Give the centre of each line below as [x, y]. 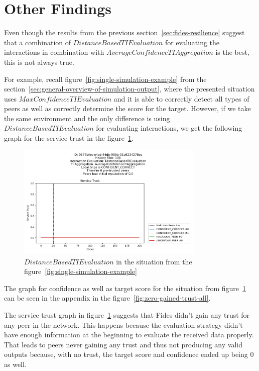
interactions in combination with [54, 52]
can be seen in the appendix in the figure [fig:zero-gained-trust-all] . [107, 298]
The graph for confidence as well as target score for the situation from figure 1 [125, 288]
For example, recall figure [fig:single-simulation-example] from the [105, 79]
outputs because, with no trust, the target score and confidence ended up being [126, 354]
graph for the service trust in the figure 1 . [69, 138]
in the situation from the [154, 261]
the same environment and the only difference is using [87, 118]
